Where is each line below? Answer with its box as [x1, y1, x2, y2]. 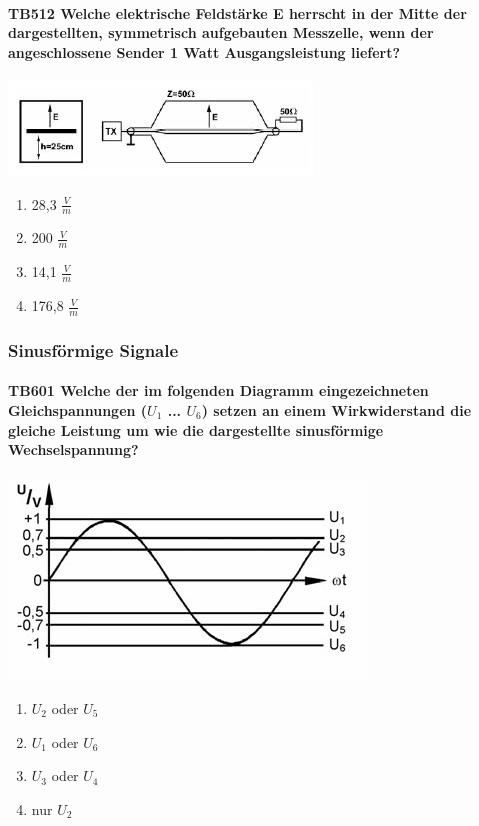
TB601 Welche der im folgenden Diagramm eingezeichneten [8, 380, 429, 401]
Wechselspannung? [8, 439, 139, 460]
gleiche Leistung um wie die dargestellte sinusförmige [8, 419, 384, 440]
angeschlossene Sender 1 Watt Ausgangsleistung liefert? [8, 41, 401, 62]
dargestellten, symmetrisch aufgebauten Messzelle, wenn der [8, 22, 434, 43]
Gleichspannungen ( [8, 399, 148, 420]
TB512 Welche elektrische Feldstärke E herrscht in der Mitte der [8, 2, 467, 23]
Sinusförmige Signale [8, 337, 179, 362]
